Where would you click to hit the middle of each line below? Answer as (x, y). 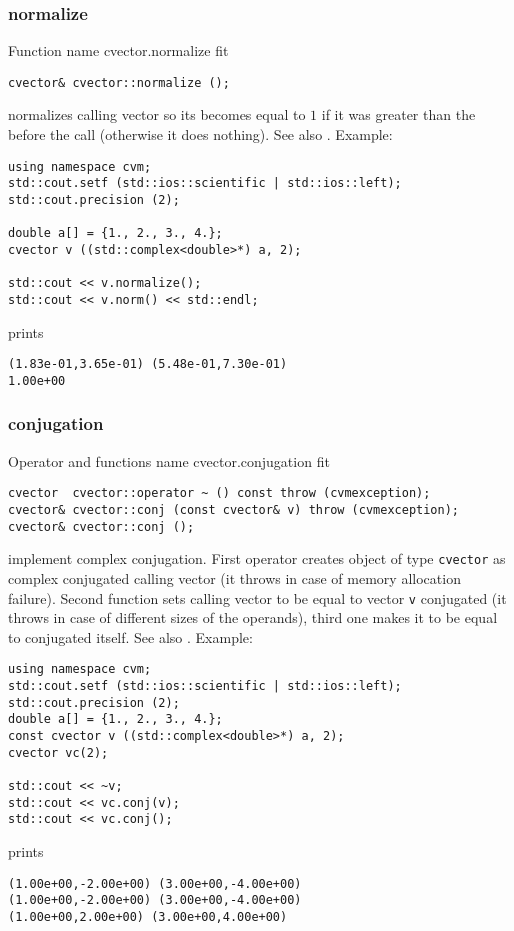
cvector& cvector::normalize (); (119, 82)
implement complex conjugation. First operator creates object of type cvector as (257, 558)
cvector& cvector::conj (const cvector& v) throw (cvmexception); (234, 509)
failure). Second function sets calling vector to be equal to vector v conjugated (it (257, 597)
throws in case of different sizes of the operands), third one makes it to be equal (253, 617)
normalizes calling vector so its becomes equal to (157, 114)
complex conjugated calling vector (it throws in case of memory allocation (234, 577)
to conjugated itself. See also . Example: (130, 636)
